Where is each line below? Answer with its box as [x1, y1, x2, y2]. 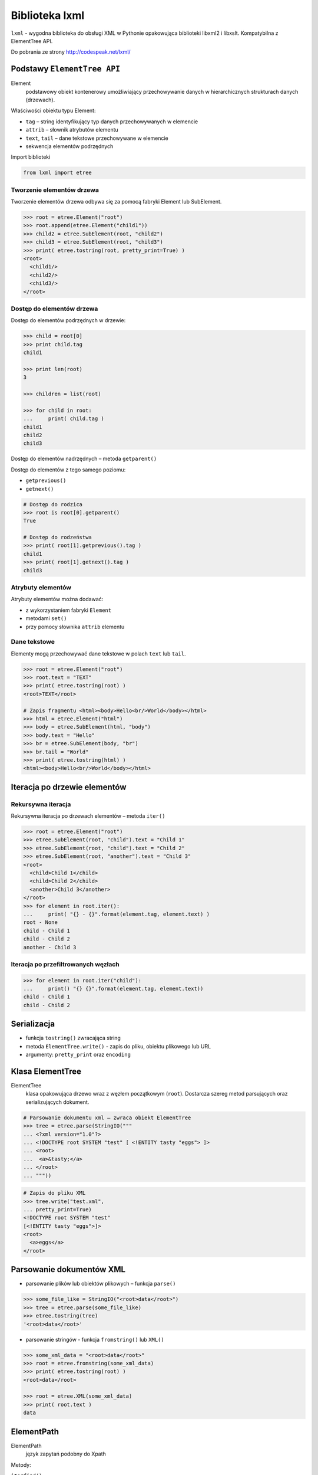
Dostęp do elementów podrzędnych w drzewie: [11, 317, 126, 324]
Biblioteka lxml [11, 9, 85, 22]
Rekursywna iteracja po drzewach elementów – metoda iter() [11, 812, 165, 820]
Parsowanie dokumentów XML [11, 1264, 126, 1274]
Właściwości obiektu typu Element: [11, 107, 96, 114]
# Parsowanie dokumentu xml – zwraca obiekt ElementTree [23, 1114, 191, 1121]
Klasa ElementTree [11, 1066, 82, 1076]
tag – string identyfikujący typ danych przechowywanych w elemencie [25, 118, 198, 125]
